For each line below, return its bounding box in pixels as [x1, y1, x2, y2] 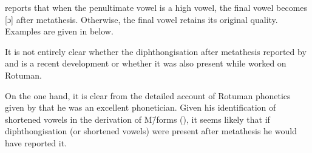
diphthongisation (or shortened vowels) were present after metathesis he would [5, 125, 297, 137]
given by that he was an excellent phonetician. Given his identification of [5, 101, 276, 114]
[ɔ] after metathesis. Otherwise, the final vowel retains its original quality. [5, 13, 278, 25]
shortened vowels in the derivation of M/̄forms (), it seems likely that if [5, 112, 270, 125]
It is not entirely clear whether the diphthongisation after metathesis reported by [5, 45, 307, 57]
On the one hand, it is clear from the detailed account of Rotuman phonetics [5, 89, 291, 102]
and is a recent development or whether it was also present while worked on [5, 57, 287, 70]
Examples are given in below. [5, 25, 114, 37]
